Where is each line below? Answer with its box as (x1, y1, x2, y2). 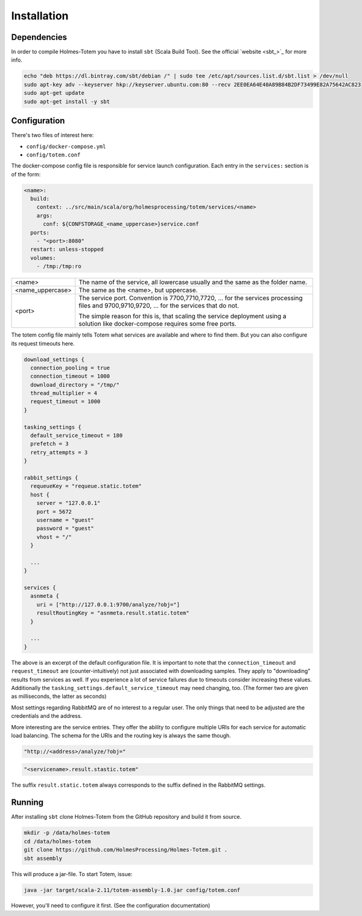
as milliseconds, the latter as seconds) (11, 692, 107, 700)
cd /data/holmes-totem (24, 837, 91, 845)
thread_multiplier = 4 (30, 390, 98, 397)
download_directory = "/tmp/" (30, 381, 120, 388)
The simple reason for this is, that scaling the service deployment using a (78, 312, 287, 320)
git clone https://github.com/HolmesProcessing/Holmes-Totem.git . (24, 847, 228, 853)
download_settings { (24, 356, 84, 363)
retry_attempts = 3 (30, 449, 88, 456)
